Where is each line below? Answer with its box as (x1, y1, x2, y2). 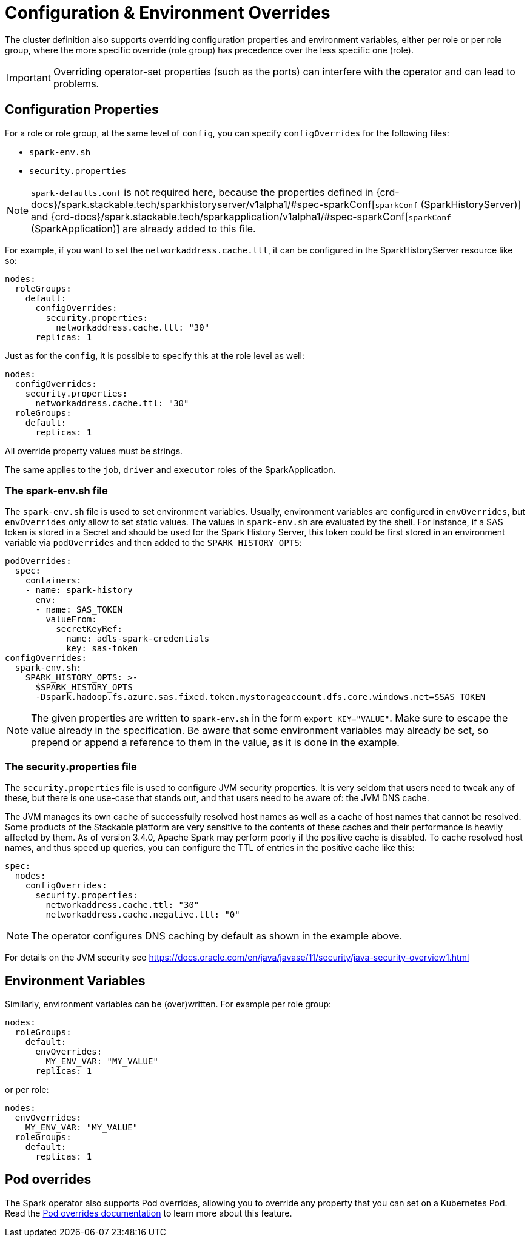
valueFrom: (45, 614, 97, 625)
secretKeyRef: (56, 624, 122, 634)
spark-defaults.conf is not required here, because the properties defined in (31, 186, 374, 198)
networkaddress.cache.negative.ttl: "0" (45, 910, 240, 920)
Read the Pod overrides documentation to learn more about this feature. (5, 1207, 292, 1218)
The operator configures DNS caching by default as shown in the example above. (31, 930, 403, 942)
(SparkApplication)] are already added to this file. (31, 222, 256, 235)
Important (7, 71, 51, 84)
